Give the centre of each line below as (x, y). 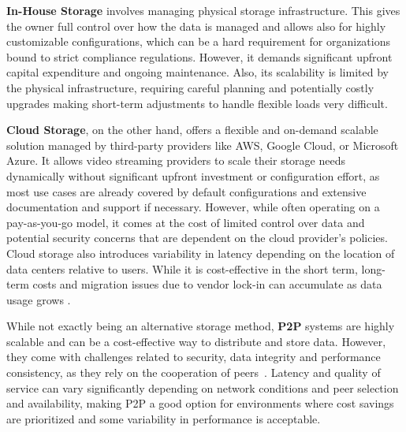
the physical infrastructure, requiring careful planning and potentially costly (190, 87)
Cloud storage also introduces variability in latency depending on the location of (201, 253)
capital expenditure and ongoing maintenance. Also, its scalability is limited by (197, 72)
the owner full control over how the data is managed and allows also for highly (196, 26)
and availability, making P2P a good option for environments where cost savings (200, 403)
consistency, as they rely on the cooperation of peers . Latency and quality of (194, 372)
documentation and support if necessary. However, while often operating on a (193, 207)
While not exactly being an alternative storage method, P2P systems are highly (201, 326)
